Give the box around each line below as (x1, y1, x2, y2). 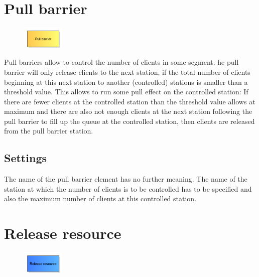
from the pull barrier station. (4, 125, 93, 136)
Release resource (4, 223, 121, 243)
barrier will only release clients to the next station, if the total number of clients (4, 66, 250, 77)
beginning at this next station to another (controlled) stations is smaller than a (4, 76, 248, 87)
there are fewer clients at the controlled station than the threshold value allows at (4, 96, 255, 106)
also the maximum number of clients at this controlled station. (4, 193, 197, 204)
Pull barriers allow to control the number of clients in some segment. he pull (4, 57, 239, 67)
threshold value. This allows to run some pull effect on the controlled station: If (4, 86, 248, 97)
